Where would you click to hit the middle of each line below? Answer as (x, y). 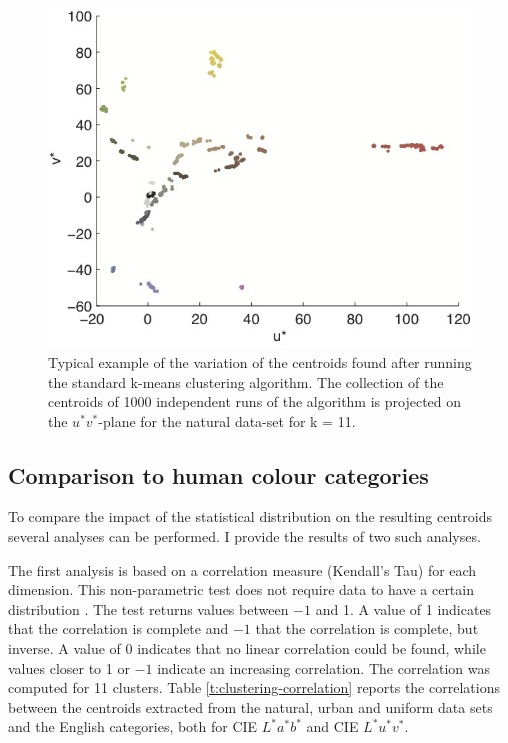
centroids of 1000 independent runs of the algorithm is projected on (255, 401)
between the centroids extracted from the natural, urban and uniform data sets (250, 706)
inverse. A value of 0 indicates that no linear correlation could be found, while (247, 648)
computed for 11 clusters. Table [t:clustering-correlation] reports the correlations (254, 687)
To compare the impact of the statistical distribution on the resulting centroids (250, 516)
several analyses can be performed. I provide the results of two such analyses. (244, 536)
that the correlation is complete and (118, 628)
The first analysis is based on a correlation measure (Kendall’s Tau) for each (242, 569)
